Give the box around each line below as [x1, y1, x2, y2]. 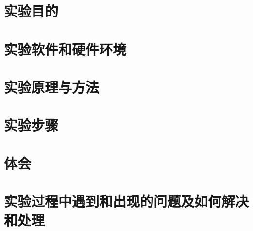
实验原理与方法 [4, 77, 100, 97]
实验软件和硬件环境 [4, 39, 127, 59]
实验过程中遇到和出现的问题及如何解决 [4, 191, 249, 211]
